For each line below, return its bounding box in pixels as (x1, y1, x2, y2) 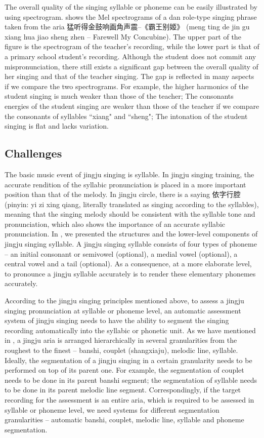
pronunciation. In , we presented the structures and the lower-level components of (5, 228, 258, 239)
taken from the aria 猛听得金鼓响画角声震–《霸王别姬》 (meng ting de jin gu (5, 21, 250, 32)
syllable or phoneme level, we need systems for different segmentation (5, 404, 219, 415)
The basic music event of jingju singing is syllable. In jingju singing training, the (5, 169, 254, 179)
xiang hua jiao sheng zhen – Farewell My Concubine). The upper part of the (5, 31, 241, 42)
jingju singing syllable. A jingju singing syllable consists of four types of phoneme (5, 238, 257, 249)
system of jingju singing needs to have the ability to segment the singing (5, 315, 229, 326)
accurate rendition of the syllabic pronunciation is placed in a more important (5, 179, 246, 189)
